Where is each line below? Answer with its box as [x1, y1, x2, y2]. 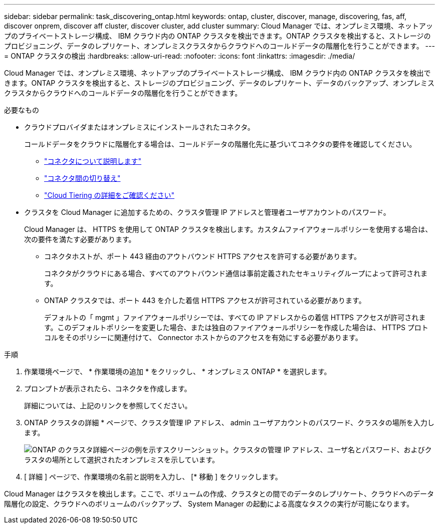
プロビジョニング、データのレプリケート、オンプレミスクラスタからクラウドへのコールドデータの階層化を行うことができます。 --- [4, 42, 435, 50]
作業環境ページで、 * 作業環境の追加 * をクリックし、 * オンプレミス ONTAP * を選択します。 [24, 367, 331, 376]
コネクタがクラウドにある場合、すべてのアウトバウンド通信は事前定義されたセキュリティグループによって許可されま [44, 269, 428, 278]
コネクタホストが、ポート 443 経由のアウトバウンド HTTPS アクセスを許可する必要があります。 [44, 252, 361, 260]
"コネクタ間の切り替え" [44, 174, 121, 182]
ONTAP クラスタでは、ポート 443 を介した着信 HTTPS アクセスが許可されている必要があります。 [44, 296, 366, 305]
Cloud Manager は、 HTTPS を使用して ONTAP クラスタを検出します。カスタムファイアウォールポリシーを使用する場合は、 [24, 225, 432, 233]
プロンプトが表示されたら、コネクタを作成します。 [24, 384, 191, 393]
